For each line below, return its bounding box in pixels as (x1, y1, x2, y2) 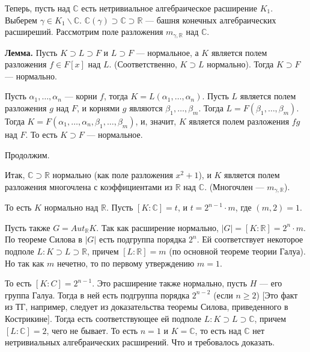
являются (129, 102, 163, 114)
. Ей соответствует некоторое (196, 233, 303, 245)
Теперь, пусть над (5, 2, 70, 14)
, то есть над (195, 324, 242, 336)
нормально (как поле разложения (52, 168, 173, 181)
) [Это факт (256, 288, 298, 301)
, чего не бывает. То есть (46, 324, 138, 336)
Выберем (5, 13, 37, 26)
